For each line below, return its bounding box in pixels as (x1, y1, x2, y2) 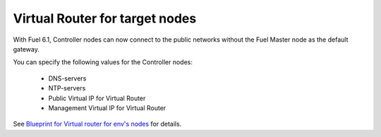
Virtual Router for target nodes (13, 11, 197, 26)
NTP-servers (48, 84, 86, 93)
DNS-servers (48, 74, 87, 83)
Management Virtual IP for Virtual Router (48, 103, 167, 112)
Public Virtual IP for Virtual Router (48, 94, 146, 102)
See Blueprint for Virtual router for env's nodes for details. (13, 120, 182, 129)
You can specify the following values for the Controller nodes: (13, 58, 193, 66)
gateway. (13, 44, 40, 53)
